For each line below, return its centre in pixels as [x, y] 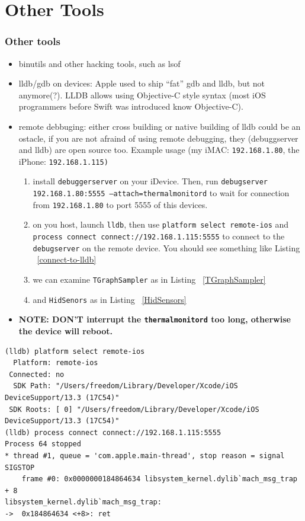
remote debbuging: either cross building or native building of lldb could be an [160, 126]
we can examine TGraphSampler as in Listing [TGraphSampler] [149, 279]
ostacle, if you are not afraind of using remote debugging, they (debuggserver [158, 138]
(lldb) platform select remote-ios [75, 351]
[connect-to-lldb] [67, 259]
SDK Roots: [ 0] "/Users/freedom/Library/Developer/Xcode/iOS [134, 409]
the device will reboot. [65, 330]
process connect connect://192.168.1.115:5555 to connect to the [159, 236]
